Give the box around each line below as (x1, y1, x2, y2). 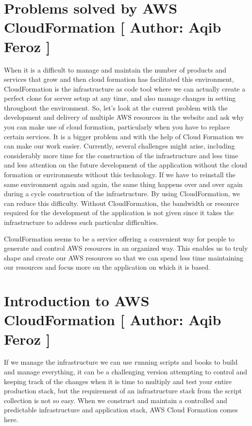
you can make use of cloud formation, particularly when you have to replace (4, 122, 230, 132)
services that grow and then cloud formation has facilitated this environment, (4, 74, 234, 84)
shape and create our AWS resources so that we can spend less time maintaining (4, 252, 243, 262)
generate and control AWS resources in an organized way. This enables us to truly (4, 243, 248, 253)
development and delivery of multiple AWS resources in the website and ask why (4, 112, 244, 122)
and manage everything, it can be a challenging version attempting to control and (4, 367, 248, 377)
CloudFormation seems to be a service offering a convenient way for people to (4, 233, 235, 243)
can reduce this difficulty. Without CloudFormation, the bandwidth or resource (4, 198, 239, 208)
